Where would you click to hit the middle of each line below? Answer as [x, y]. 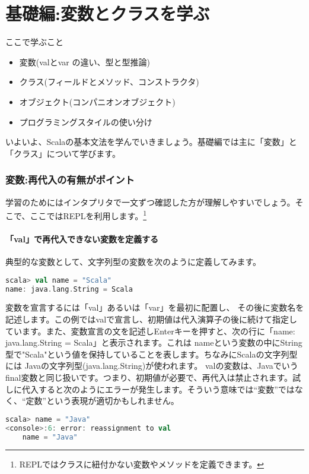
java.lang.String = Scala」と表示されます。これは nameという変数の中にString [154, 342]
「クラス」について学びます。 [63, 153]
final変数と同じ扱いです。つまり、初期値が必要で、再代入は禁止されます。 [149, 377]
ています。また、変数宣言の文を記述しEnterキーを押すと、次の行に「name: [150, 331]
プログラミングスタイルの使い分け [86, 121]
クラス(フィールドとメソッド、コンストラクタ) [109, 82]
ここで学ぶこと [34, 42]
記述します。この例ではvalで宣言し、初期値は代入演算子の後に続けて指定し [152, 319]
